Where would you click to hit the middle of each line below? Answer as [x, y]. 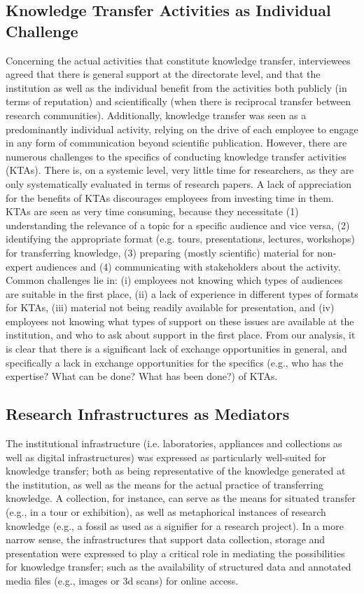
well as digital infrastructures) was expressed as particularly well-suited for [166, 457]
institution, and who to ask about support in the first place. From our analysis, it [181, 335]
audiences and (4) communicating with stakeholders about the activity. [188, 266]
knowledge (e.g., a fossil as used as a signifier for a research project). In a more [175, 525]
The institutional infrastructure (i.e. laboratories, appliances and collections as [174, 443]
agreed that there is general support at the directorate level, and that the [163, 74]
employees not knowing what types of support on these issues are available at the [180, 321]
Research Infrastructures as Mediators [148, 414]
